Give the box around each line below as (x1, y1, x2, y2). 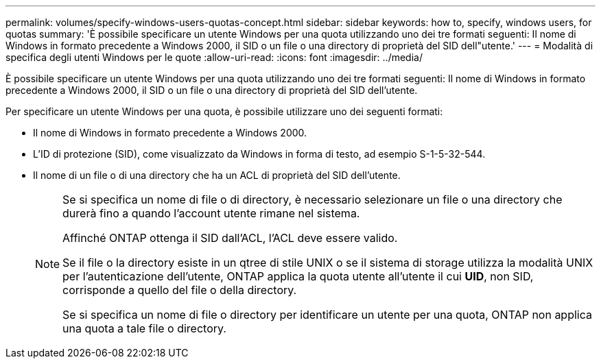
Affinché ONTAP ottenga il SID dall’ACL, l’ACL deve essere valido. (62, 231, 398, 245)
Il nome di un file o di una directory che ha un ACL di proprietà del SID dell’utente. (33, 169, 401, 181)
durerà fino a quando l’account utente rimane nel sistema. (62, 206, 360, 220)
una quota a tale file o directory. (62, 321, 226, 335)
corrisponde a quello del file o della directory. (62, 283, 297, 297)
